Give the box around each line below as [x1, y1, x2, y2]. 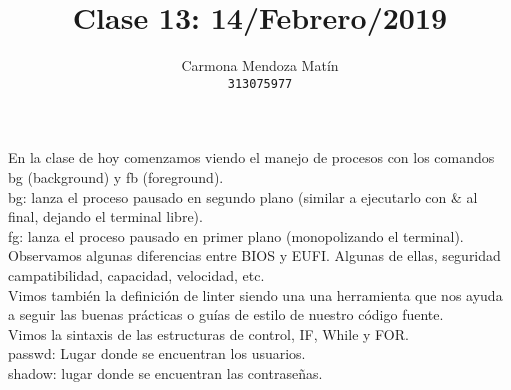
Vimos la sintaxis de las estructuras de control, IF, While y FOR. [8, 323, 409, 344]
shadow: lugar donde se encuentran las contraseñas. [8, 362, 323, 383]
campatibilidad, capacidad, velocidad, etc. [8, 264, 265, 285]
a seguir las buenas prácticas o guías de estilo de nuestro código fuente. [8, 304, 444, 325]
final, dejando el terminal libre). [8, 206, 203, 227]
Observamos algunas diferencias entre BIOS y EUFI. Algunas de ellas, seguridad [8, 245, 501, 266]
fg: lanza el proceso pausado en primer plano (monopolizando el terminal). [8, 225, 464, 246]
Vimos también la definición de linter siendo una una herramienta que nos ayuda [8, 284, 503, 305]
